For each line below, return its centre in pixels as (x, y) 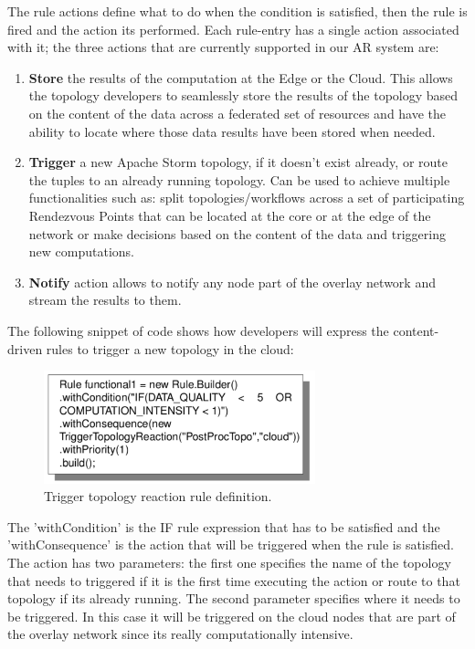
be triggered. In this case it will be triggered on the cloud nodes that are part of (232, 616)
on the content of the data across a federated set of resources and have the (237, 113)
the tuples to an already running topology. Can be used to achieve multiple (239, 179)
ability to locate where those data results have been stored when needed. (232, 131)
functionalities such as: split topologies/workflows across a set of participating (247, 198)
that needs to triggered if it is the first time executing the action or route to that (234, 580)
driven (25, 348)
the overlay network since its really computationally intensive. (180, 634)
